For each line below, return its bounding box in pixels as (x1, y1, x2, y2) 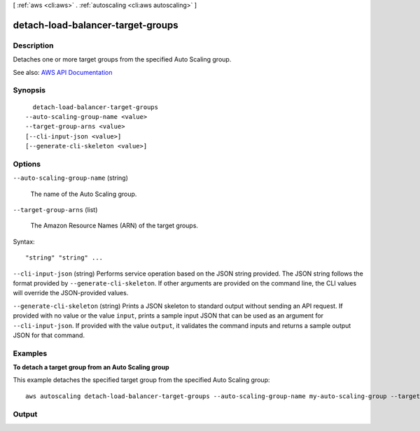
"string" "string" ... (25, 254, 104, 262)
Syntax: (13, 237, 35, 246)
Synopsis (13, 85, 45, 95)
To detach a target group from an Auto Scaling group (13, 363, 169, 372)
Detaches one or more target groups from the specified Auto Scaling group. (13, 55, 232, 64)
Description (13, 41, 54, 50)
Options (13, 159, 41, 169)
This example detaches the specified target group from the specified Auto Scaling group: (13, 376, 270, 384)
